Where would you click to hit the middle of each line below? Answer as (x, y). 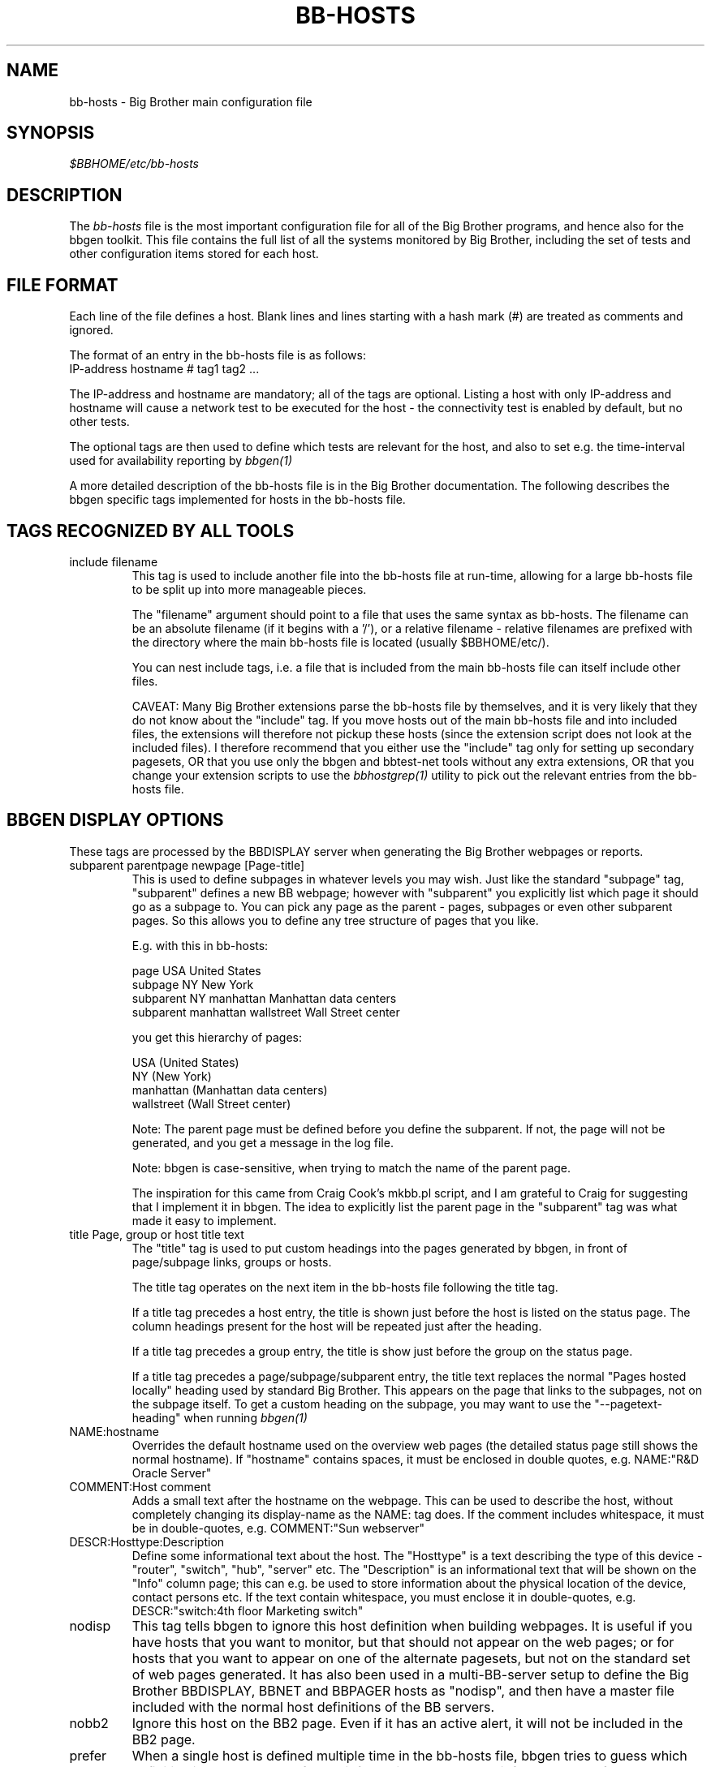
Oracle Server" (172, 1472)
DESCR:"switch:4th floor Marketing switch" (248, 1610)
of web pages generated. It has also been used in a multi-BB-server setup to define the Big (410, 1674)
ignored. (91, 330)
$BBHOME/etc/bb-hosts (134, 164)
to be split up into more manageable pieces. (249, 589)
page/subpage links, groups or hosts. (232, 1262)
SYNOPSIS (51, 133)
